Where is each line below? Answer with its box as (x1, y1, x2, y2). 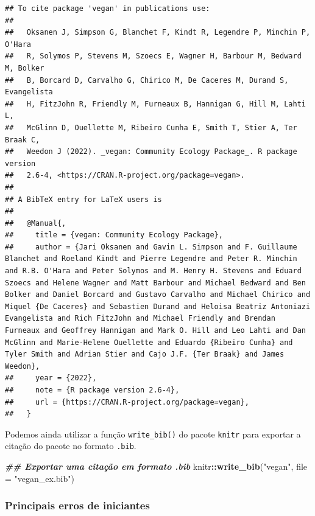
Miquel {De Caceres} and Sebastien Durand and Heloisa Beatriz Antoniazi (5, 302, 311, 311)
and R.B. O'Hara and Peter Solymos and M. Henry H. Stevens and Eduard (5, 267, 302, 276)
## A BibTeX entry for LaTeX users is (5, 195, 162, 204)
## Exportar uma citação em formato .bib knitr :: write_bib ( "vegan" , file (5, 460, 308, 473)
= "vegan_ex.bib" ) (5, 472, 74, 484)
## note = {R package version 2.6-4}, (5, 386, 180, 394)
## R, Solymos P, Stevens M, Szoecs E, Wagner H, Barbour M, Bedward (5, 52, 302, 61)
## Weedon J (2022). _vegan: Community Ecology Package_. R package (5, 147, 297, 156)
